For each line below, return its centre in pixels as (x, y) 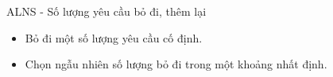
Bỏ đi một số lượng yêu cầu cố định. (114, 37)
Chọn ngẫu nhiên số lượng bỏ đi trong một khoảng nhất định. (176, 64)
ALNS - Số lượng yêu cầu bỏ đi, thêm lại (106, 11)
